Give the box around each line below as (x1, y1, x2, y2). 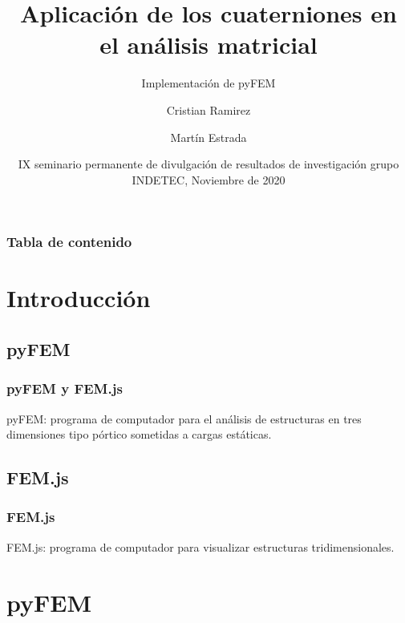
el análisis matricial (99, 28, 318, 61)
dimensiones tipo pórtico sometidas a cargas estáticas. (6, 426, 272, 443)
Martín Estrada (170, 128, 247, 145)
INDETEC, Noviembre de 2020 (132, 171, 286, 188)
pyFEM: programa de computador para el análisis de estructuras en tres (6, 410, 362, 427)
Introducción (6, 281, 151, 314)
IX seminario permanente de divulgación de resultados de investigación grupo (18, 156, 399, 172)
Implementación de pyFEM (141, 75, 276, 91)
